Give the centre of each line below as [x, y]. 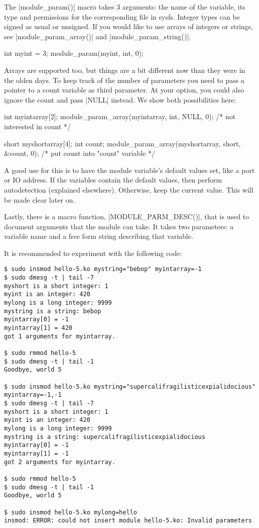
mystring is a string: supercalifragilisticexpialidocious [105, 437]
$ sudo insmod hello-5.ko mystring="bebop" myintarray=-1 [103, 269]
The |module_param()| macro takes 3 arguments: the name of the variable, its [125, 7]
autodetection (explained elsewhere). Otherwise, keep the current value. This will [129, 189]
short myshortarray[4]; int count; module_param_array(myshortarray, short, [122, 143]
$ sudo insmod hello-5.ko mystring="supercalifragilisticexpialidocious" [130, 386]
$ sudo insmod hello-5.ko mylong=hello [71, 512]
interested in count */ [38, 126]
